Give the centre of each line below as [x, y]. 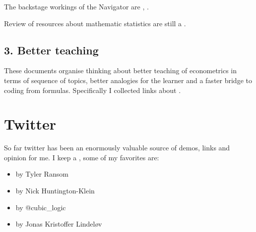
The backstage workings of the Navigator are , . [76, 6]
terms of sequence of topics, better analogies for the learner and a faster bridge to [128, 80]
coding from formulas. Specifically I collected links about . [93, 90]
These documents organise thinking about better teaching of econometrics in [121, 70]
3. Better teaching [51, 50]
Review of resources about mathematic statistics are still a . [95, 23]
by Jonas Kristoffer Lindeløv [59, 224]
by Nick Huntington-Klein [55, 191]
